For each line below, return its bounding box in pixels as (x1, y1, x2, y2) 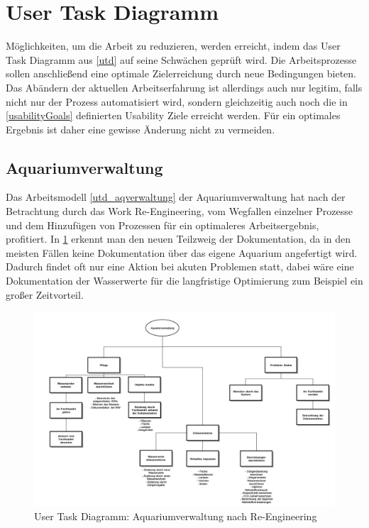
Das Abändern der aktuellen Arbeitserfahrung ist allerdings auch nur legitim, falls (6, 79, 363, 94)
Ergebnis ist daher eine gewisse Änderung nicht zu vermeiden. (6, 121, 275, 136)
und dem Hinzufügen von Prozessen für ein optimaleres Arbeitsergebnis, (6, 217, 319, 232)
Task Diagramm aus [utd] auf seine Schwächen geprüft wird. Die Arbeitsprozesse (6, 52, 357, 67)
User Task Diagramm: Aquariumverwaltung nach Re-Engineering (34, 508, 317, 523)
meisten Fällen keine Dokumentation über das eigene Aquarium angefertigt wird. (6, 245, 358, 260)
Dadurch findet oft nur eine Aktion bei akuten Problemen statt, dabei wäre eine (6, 259, 354, 274)
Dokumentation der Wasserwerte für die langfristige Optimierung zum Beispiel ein (6, 273, 363, 288)
